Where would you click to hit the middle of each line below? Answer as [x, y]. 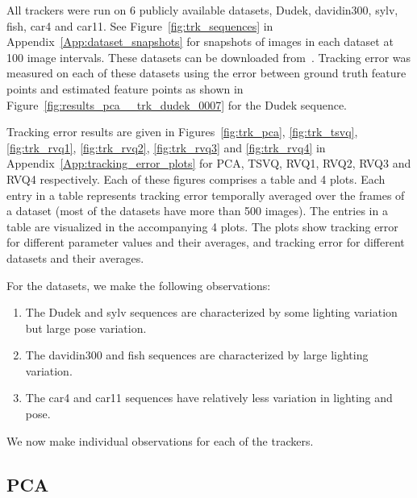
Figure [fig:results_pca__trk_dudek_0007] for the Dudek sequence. [177, 104]
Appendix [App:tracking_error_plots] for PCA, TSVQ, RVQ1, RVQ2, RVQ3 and [209, 163]
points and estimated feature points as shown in [125, 88]
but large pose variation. [86, 328]
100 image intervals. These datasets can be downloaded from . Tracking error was [209, 57]
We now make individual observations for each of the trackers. [160, 440]
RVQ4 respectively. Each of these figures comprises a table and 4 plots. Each [196, 178]
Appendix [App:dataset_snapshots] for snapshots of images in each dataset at [200, 41]
